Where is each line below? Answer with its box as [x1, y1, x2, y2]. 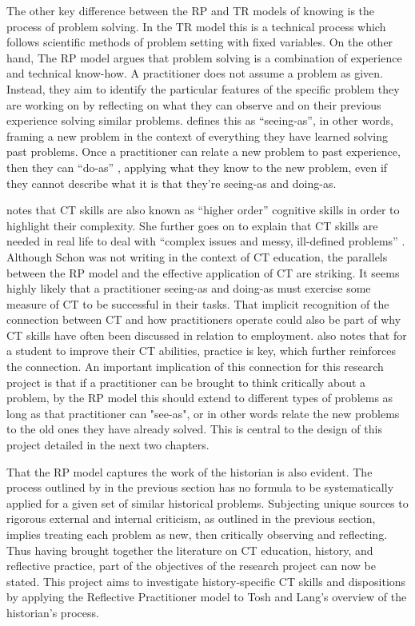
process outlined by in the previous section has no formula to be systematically [6, 479, 394, 496]
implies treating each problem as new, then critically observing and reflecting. [6, 526, 388, 542]
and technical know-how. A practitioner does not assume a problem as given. [6, 65, 383, 82]
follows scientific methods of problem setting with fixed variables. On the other [6, 34, 393, 50]
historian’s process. [6, 604, 99, 620]
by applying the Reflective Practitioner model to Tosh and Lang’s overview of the [6, 588, 407, 605]
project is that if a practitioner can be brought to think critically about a [6, 373, 366, 390]
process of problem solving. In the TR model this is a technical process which [6, 18, 386, 34]
